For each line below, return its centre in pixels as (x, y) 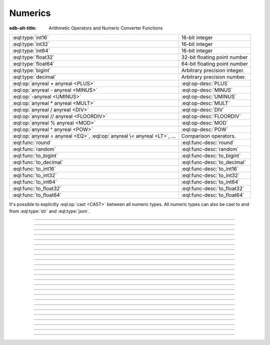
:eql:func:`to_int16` (34, 168)
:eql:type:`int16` (30, 37)
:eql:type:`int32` (31, 44)
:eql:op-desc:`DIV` (203, 109)
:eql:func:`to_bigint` (35, 155)
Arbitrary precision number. (213, 76)
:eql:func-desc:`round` (208, 142)
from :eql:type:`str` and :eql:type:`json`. (49, 211)
